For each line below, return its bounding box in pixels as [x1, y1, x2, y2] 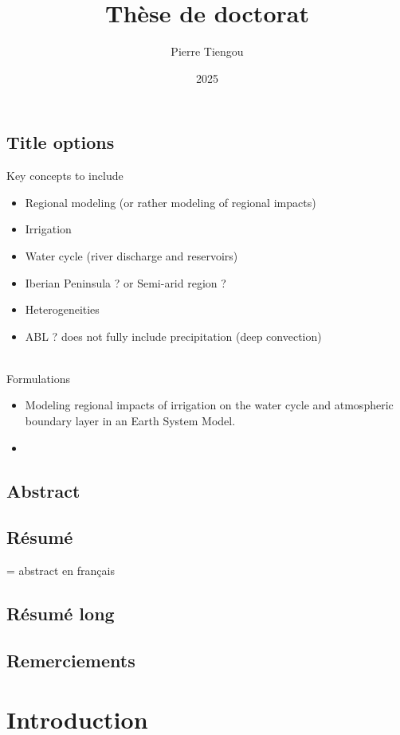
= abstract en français [6, 562, 115, 579]
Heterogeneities [25, 301, 100, 318]
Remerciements [6, 648, 135, 672]
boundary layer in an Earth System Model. [25, 412, 236, 429]
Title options [6, 130, 115, 154]
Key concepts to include [6, 167, 124, 184]
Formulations [6, 369, 71, 386]
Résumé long [6, 601, 115, 626]
